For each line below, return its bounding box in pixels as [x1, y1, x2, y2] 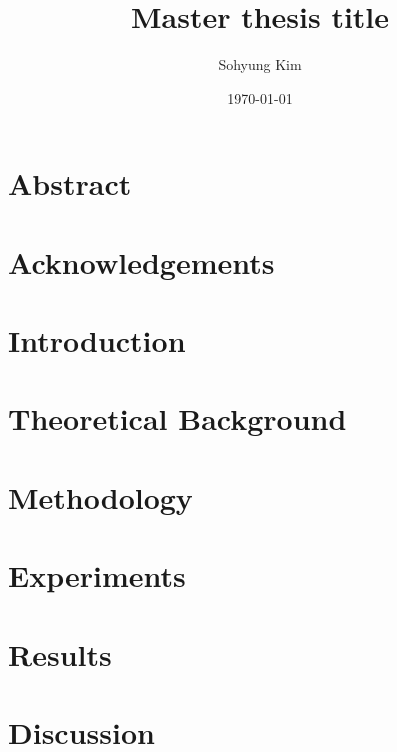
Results [8, 633, 112, 674]
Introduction [8, 320, 186, 361]
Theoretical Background [8, 398, 347, 439]
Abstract [8, 163, 132, 204]
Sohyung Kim [218, 54, 302, 75]
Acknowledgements [8, 241, 275, 282]
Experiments [8, 555, 186, 596]
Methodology [8, 476, 193, 517]
